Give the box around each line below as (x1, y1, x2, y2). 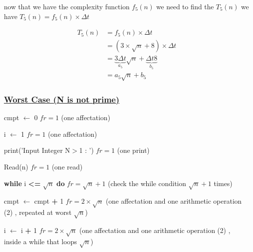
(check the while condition (108, 178, 186, 188)
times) (214, 178, 233, 188)
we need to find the (156, 1, 214, 11)
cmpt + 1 (34, 196, 64, 206)
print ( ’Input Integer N (4, 145, 70, 155)
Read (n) (4, 161, 28, 171)
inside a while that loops (4, 236, 77, 246)
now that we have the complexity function (4, 1, 130, 11)
